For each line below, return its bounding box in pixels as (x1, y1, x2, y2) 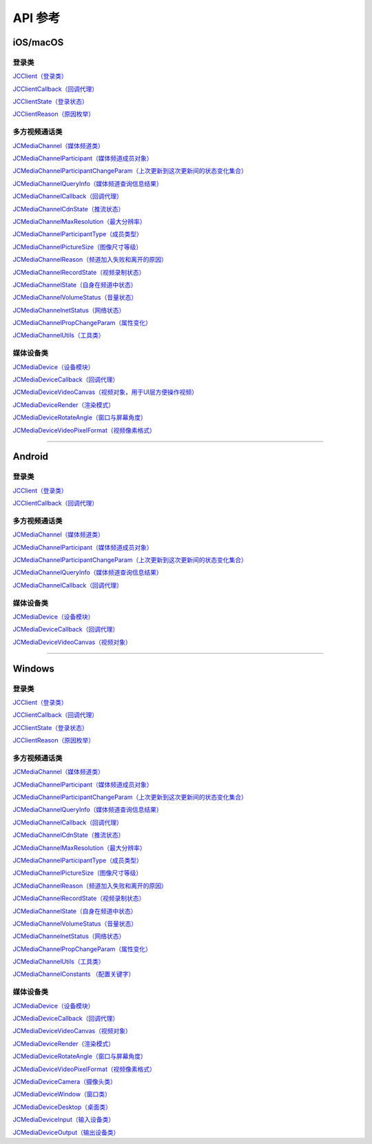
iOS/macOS (12, 37, 64, 48)
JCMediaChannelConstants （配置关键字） (12, 970, 135, 978)
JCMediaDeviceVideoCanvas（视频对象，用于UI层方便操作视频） (12, 388, 198, 396)
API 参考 (12, 10, 61, 25)
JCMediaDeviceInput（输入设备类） (12, 1116, 115, 1124)
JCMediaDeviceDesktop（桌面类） (12, 1103, 112, 1111)
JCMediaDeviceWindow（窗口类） (12, 1090, 112, 1099)
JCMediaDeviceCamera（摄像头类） (12, 1077, 116, 1085)
